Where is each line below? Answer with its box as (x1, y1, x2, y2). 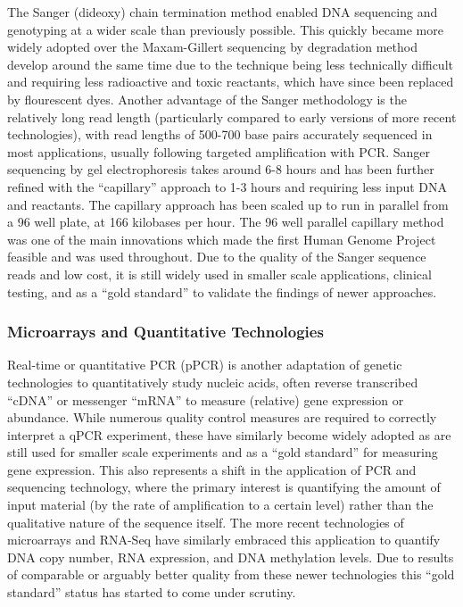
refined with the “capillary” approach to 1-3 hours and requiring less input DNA (7, 177, 448, 195)
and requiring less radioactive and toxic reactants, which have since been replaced (7, 72, 454, 91)
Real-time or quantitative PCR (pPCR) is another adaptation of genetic (7, 355, 402, 374)
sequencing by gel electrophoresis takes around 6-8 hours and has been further (7, 160, 434, 179)
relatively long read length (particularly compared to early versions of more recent (7, 107, 457, 126)
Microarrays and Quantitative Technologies (7, 320, 324, 343)
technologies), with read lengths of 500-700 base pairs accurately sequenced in (7, 125, 433, 144)
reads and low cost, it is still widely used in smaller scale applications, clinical (7, 264, 432, 283)
